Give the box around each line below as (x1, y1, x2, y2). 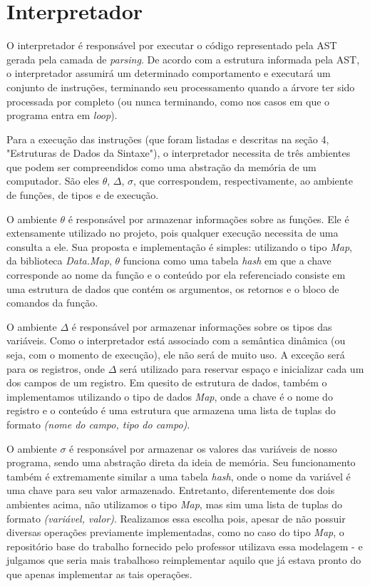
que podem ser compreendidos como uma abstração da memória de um (6, 159, 317, 174)
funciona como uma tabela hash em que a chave (123, 253, 332, 268)
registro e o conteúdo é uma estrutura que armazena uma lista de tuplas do (6, 403, 336, 418)
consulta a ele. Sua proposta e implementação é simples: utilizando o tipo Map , (6, 239, 352, 254)
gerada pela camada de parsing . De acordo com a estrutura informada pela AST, (6, 51, 360, 66)
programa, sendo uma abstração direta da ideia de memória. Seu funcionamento (6, 455, 356, 470)
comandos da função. (6, 295, 98, 310)
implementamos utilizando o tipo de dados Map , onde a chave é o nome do (6, 389, 333, 403)
